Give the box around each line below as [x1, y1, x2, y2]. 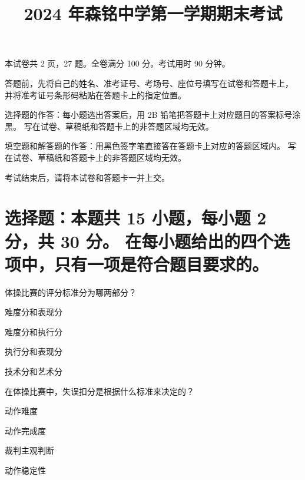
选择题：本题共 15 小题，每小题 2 [5, 206, 267, 230]
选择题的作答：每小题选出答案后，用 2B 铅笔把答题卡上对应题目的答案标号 [5, 108, 293, 121]
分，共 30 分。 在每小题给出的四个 [5, 229, 274, 253]
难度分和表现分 [5, 306, 62, 318]
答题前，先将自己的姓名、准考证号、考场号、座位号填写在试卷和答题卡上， [5, 77, 293, 89]
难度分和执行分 [5, 325, 62, 337]
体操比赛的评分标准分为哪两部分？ [5, 286, 137, 298]
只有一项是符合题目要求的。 [54, 251, 269, 276]
